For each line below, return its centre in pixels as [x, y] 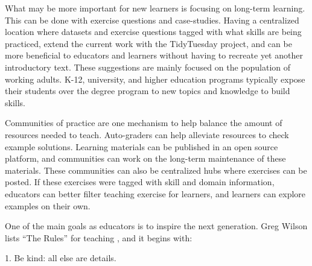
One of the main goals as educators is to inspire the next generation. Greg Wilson [156, 226]
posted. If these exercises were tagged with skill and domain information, [140, 182]
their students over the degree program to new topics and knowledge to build [148, 91]
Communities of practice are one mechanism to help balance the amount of [144, 123]
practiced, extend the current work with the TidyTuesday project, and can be [148, 43]
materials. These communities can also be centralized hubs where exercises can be [156, 170]
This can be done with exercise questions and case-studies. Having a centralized [152, 20]
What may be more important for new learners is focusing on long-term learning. [155, 8]
